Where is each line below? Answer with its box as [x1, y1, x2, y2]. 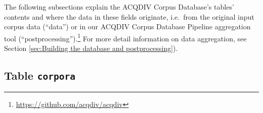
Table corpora [4, 68, 75, 83]
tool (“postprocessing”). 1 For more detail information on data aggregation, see [4, 31, 247, 43]
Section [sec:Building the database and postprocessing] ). [4, 43, 178, 53]
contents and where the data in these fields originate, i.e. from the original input [4, 11, 254, 22]
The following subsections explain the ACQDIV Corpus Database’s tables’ [4, 2, 234, 12]
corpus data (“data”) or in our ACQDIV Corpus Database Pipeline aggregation [4, 21, 251, 32]
